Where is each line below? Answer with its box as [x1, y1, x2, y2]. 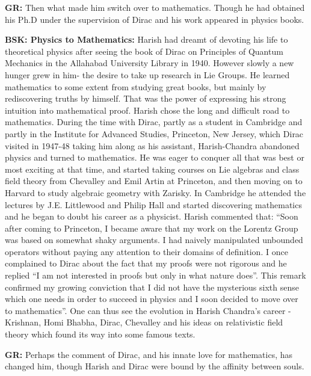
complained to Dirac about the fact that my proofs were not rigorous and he [5, 257, 287, 270]
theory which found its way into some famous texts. [5, 328, 196, 341]
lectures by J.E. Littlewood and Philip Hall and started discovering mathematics [5, 198, 302, 211]
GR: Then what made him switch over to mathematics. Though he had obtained [5, 1, 305, 13]
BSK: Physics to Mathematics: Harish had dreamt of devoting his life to [5, 33, 288, 46]
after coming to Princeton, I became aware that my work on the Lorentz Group [5, 221, 298, 234]
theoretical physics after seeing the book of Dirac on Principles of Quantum [5, 45, 283, 57]
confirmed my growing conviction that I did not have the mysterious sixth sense [5, 280, 299, 293]
